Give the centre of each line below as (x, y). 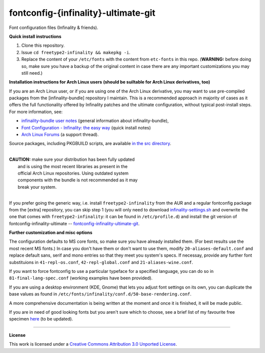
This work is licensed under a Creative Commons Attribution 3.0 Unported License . (93, 344)
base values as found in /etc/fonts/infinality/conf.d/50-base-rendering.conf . (100, 294)
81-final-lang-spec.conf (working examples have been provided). (81, 278)
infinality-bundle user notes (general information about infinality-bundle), (95, 121)
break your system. (37, 187)
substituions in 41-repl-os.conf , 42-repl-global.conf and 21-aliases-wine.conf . (101, 262)
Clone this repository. (43, 45)
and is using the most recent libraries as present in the (73, 166)
